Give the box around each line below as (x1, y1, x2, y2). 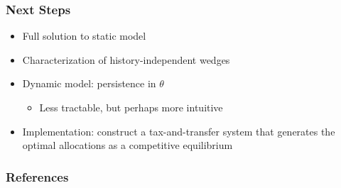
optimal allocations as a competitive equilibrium (22, 138, 233, 153)
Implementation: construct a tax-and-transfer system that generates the (22, 123, 335, 138)
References (6, 167, 69, 185)
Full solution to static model (22, 28, 146, 43)
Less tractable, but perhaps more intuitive (39, 100, 223, 114)
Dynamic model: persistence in (22, 76, 156, 91)
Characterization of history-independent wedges (22, 52, 230, 67)
